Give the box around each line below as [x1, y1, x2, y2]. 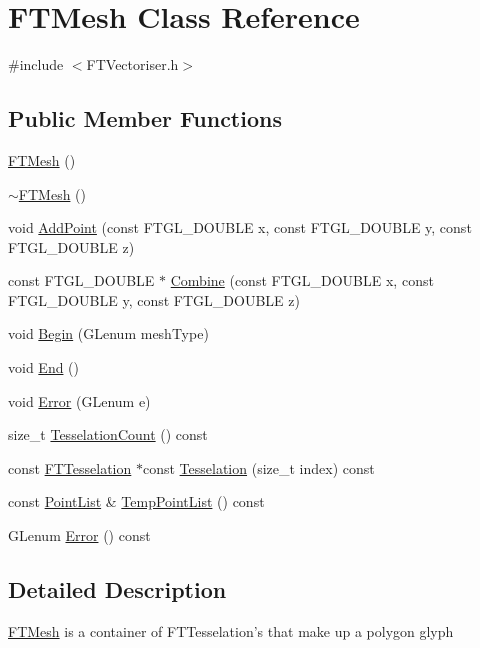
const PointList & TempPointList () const [8, 491, 265, 512]
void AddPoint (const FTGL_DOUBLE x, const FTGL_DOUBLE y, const [8, 217, 472, 238]
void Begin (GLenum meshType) [8, 323, 209, 344]
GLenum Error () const [8, 525, 151, 546]
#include [8, 54, 64, 75]
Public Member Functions [8, 103, 282, 134]
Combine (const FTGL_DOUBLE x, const [170, 270, 434, 291]
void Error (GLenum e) [8, 390, 151, 411]
